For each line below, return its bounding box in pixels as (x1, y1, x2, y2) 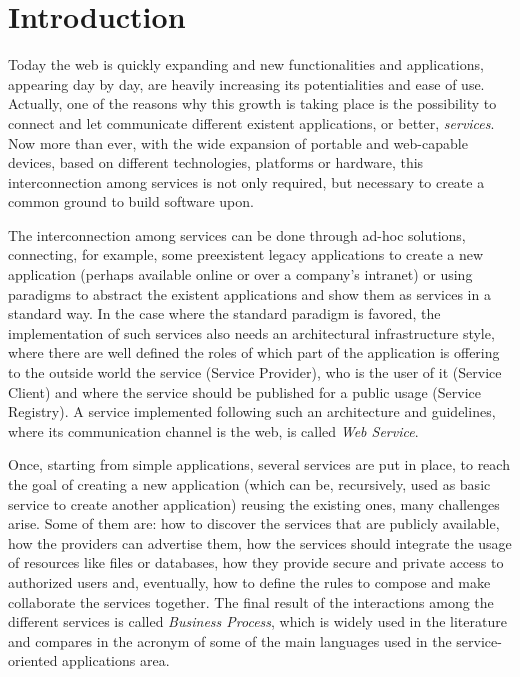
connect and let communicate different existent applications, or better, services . (8, 112, 495, 133)
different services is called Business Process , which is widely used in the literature (8, 611, 507, 632)
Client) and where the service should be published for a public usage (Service (8, 381, 481, 402)
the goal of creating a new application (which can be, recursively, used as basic (8, 474, 491, 494)
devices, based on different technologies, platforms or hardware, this (8, 152, 424, 173)
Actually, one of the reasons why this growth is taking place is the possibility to (8, 93, 497, 114)
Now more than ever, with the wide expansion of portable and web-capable (8, 132, 468, 153)
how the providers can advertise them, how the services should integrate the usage (8, 532, 512, 553)
